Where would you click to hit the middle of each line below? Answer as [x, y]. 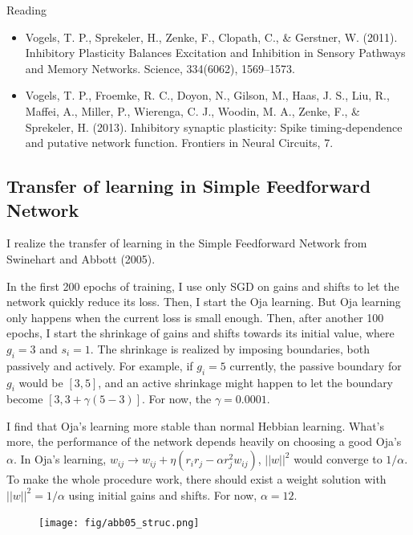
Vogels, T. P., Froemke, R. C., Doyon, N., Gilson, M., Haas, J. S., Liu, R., [207, 95]
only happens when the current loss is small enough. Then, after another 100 [195, 317]
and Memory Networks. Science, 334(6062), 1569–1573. [160, 68]
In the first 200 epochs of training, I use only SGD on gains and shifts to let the [203, 286]
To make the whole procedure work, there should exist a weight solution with [196, 479]
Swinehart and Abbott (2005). [81, 258]
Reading [26, 10]
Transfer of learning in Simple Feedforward [189, 186]
